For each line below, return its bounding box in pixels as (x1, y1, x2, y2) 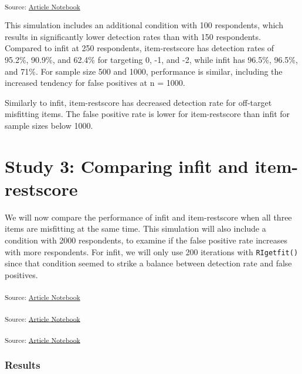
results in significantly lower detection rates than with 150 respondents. (5, 30, 261, 42)
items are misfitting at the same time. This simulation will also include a (5, 222, 266, 235)
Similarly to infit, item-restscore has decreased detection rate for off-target (5, 96, 272, 108)
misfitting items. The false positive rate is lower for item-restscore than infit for (5, 108, 290, 120)
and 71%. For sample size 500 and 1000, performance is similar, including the (5, 65, 283, 77)
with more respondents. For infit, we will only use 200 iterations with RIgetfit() (5, 245, 298, 258)
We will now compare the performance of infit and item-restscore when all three (5, 211, 292, 223)
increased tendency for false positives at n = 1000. (5, 76, 185, 89)
